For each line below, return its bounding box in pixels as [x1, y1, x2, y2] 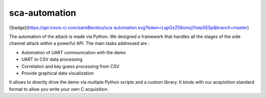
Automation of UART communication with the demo [21, 49, 126, 55]
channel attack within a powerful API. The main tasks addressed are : [9, 40, 150, 46]
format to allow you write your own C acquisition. [9, 86, 109, 92]
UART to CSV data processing [21, 57, 83, 63]
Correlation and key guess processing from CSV [21, 63, 120, 69]
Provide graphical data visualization [21, 70, 94, 76]
